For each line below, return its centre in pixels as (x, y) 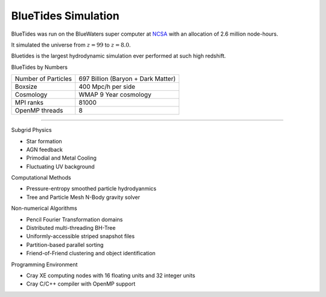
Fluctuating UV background (60, 166)
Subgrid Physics (31, 130)
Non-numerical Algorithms (44, 208)
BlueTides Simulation (66, 16)
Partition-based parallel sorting (65, 244)
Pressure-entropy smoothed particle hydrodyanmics (91, 189)
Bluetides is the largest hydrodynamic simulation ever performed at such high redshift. (119, 56)
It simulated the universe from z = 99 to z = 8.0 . (71, 45)
